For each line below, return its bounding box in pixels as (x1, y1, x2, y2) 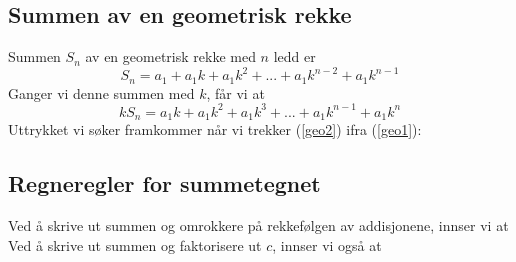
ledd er (273, 46, 316, 67)
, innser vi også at (272, 234, 382, 255)
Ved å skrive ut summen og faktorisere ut (8, 234, 262, 255)
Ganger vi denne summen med (8, 82, 195, 103)
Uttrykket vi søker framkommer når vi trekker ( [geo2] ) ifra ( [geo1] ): (8, 119, 422, 140)
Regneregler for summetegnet (8, 168, 321, 199)
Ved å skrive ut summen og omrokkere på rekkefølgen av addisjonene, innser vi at (8, 215, 509, 236)
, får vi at (206, 82, 265, 103)
